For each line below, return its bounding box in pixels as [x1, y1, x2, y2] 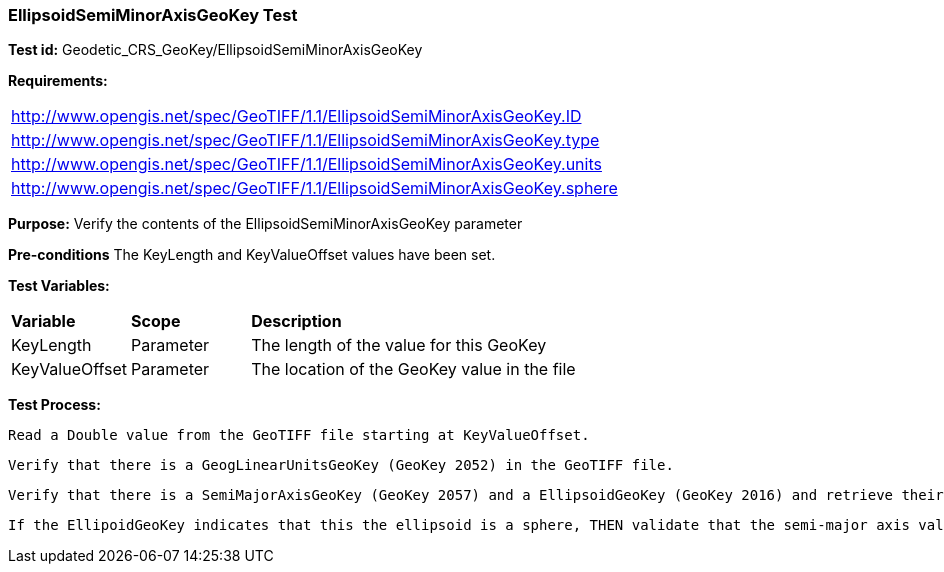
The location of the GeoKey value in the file [251, 359, 576, 380]
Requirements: [8, 72, 108, 90]
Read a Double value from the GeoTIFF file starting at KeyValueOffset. [8, 427, 590, 444]
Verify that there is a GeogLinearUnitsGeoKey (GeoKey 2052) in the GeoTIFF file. [8, 457, 674, 474]
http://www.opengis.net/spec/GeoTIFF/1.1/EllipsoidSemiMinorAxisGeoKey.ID [11, 106, 582, 127]
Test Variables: [8, 277, 110, 295]
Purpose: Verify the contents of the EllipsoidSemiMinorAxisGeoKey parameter [8, 215, 523, 233]
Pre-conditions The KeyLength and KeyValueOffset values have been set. [8, 246, 496, 264]
